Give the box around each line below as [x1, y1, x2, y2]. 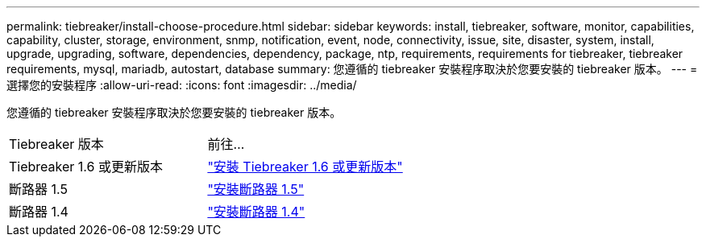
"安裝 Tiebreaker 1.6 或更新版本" [207, 159, 403, 175]
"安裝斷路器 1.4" [207, 204, 305, 220]
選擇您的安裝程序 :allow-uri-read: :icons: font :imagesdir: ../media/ [6, 78, 357, 92]
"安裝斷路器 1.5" [207, 181, 305, 197]
